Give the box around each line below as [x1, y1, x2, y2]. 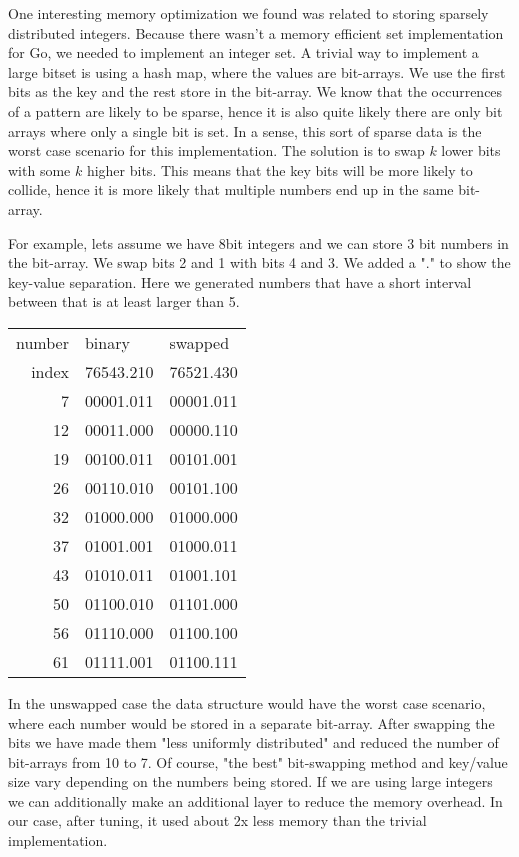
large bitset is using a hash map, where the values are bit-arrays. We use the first [8, 61, 506, 82]
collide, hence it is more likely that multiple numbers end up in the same [8, 179, 454, 200]
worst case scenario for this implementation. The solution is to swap [8, 140, 425, 161]
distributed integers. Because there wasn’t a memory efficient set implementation [8, 22, 504, 43]
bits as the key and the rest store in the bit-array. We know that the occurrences [8, 81, 503, 102]
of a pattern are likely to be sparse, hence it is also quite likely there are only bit [8, 100, 503, 121]
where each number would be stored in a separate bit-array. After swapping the [8, 712, 495, 733]
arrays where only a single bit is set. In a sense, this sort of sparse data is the [8, 120, 482, 141]
